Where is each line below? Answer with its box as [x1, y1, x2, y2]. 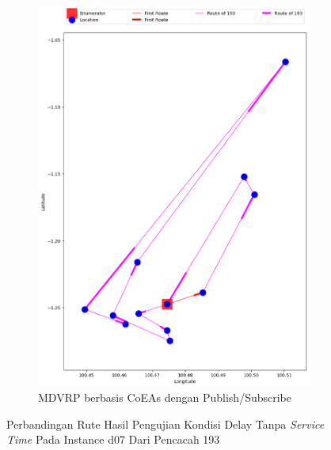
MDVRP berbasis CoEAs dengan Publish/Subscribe [38, 389, 291, 406]
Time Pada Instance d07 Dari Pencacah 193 [6, 431, 220, 448]
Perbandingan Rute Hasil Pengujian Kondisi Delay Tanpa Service [6, 415, 325, 432]
